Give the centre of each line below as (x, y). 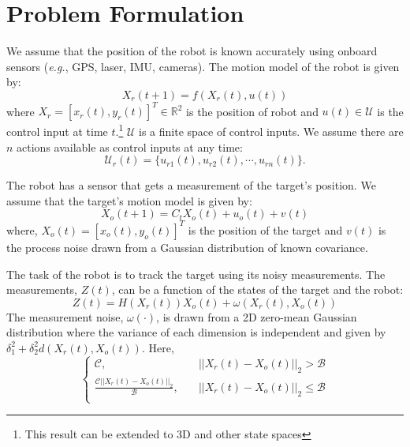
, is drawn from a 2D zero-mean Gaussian (257, 316)
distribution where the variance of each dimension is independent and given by (196, 332)
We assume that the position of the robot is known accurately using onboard (192, 51)
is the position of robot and (252, 111)
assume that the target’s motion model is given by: (129, 200)
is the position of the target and (265, 229)
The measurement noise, (65, 316)
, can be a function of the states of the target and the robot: (257, 289)
